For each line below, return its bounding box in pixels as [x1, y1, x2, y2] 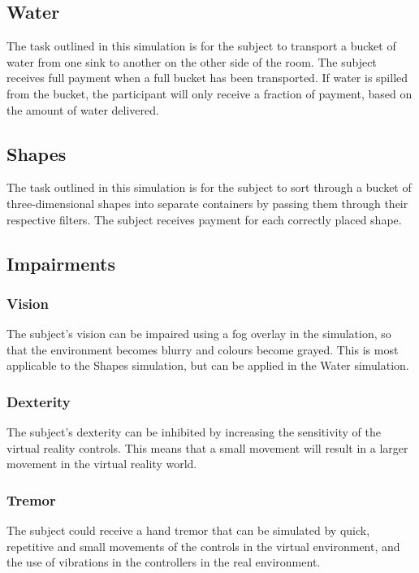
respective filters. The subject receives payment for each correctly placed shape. [6, 211, 402, 228]
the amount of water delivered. [6, 101, 159, 118]
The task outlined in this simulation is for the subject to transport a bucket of [6, 37, 396, 54]
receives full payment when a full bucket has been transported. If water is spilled [6, 69, 408, 86]
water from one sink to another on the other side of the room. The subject [6, 53, 377, 70]
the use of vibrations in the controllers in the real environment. [6, 553, 321, 571]
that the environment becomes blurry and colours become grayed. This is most [6, 341, 399, 358]
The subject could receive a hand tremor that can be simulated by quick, [6, 522, 370, 539]
